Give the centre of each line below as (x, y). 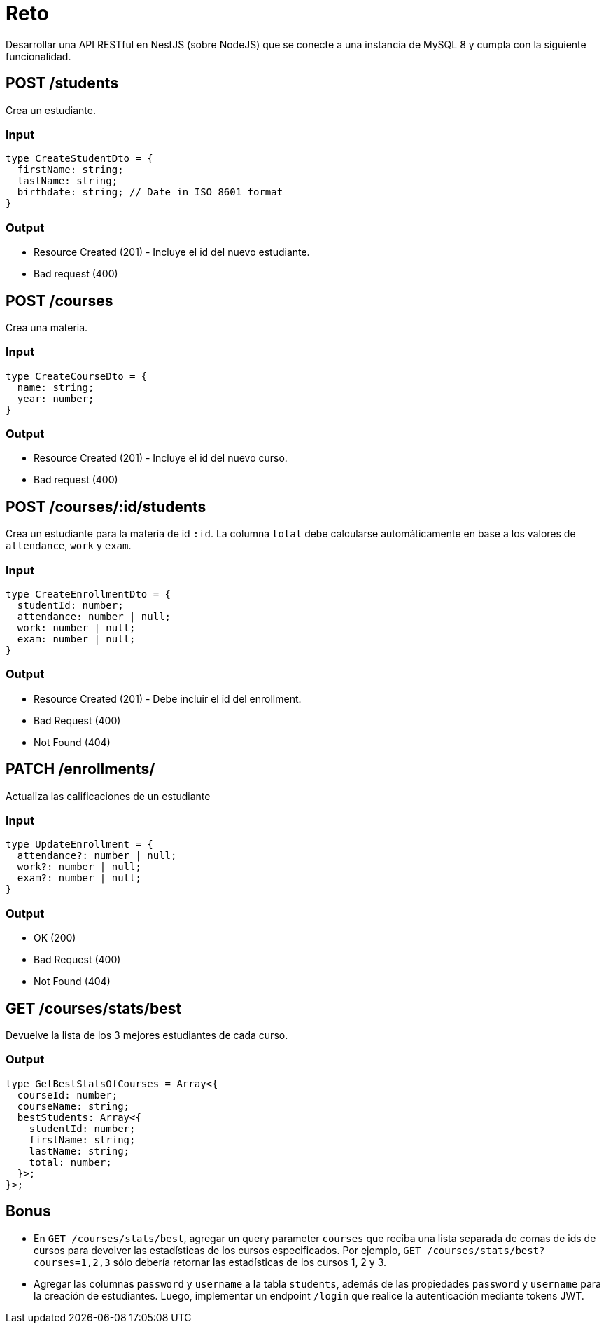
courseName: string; (73, 1106)
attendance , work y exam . (69, 546)
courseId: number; (68, 1095)
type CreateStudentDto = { (79, 159)
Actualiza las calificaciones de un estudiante (108, 796)
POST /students (62, 83)
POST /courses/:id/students (106, 507)
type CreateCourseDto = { (77, 376)
